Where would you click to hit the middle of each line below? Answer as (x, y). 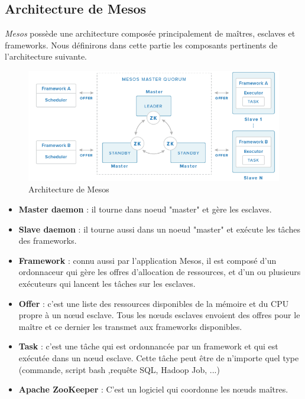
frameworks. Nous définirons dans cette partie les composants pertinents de (141, 45)
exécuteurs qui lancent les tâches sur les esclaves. (107, 284)
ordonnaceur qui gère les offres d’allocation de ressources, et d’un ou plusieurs (160, 272)
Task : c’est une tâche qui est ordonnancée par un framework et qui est (148, 346)
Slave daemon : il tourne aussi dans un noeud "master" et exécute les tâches (159, 229)
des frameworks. (48, 241)
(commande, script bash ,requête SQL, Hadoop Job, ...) (119, 369)
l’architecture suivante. (46, 56)
